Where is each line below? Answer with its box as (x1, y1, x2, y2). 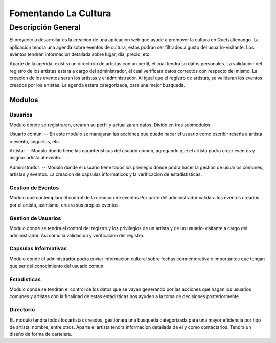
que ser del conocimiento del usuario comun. (9, 263, 105, 269)
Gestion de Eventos (9, 184, 59, 191)
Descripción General (9, 22, 81, 32)
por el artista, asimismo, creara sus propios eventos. (9, 202, 120, 208)
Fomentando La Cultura (9, 8, 111, 19)
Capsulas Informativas (9, 245, 67, 253)
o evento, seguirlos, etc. (9, 138, 61, 144)
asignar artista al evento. (9, 155, 61, 161)
